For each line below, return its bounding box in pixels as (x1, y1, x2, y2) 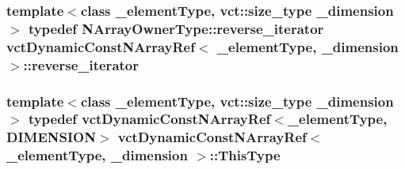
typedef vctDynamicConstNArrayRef (28, 109, 271, 129)
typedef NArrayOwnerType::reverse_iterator (28, 18, 324, 38)
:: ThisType (209, 145, 281, 165)
